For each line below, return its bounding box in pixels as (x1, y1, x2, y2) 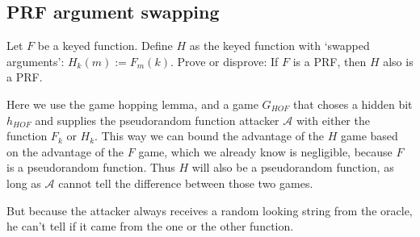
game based (341, 127, 398, 144)
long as (6, 174, 41, 191)
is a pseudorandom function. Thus (6, 159, 175, 176)
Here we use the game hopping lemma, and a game (6, 95, 258, 112)
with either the (296, 111, 370, 128)
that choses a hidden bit (293, 95, 413, 112)
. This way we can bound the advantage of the (94, 127, 325, 144)
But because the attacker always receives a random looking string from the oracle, (6, 202, 413, 218)
